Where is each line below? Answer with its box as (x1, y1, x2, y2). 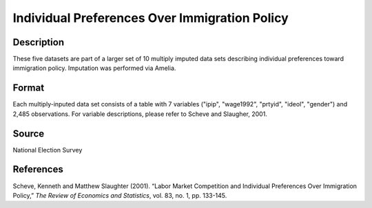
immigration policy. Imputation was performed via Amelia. (12, 64, 176, 72)
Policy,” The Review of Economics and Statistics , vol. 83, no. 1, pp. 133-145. (12, 191, 227, 199)
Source (12, 128, 45, 139)
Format (12, 82, 45, 94)
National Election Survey (12, 146, 83, 154)
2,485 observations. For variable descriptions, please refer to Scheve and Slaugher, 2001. (12, 110, 268, 118)
